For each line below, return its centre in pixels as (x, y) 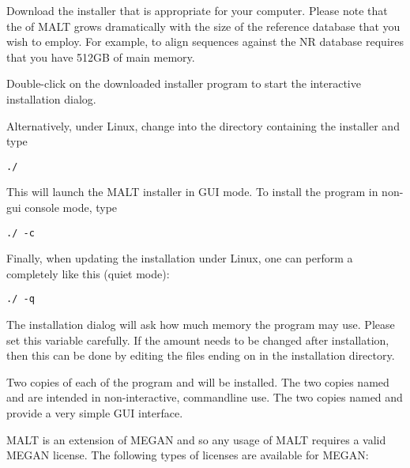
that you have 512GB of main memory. (101, 57)
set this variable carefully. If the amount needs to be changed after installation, (198, 340)
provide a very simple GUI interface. (95, 413)
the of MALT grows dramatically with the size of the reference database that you (203, 26)
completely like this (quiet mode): (88, 273)
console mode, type (71, 207)
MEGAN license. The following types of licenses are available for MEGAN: (188, 455)
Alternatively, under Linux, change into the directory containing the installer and (203, 125)
